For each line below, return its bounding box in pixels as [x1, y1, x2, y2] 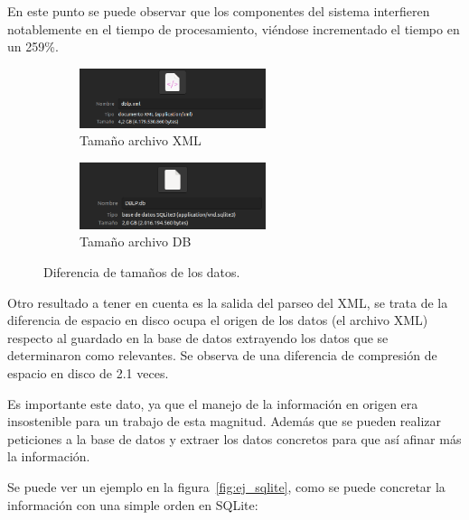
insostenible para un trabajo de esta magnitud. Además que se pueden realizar [7, 412, 442, 431]
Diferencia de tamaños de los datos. [43, 262, 240, 281]
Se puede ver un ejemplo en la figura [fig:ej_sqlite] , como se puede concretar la [7, 477, 446, 496]
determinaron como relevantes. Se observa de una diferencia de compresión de [7, 346, 437, 365]
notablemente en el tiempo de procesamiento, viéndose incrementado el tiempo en [7, 19, 460, 38]
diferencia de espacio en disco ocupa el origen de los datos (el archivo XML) [7, 311, 428, 330]
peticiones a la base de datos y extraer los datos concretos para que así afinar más [7, 429, 462, 448]
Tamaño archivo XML [80, 131, 202, 150]
